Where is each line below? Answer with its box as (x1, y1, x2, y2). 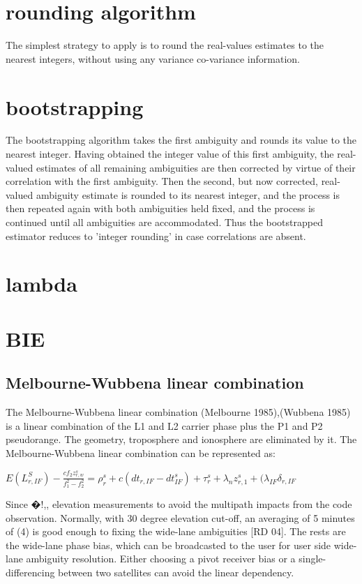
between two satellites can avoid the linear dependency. (58, 565, 294, 580)
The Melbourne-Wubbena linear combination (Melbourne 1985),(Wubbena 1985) (6, 405, 351, 419)
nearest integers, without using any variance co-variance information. (6, 51, 300, 66)
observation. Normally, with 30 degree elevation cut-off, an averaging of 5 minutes (6, 510, 355, 525)
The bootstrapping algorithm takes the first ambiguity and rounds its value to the (6, 133, 357, 147)
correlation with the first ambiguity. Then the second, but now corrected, (6, 174, 318, 188)
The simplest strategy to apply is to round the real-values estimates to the (6, 38, 324, 52)
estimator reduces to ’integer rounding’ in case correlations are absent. (6, 228, 306, 243)
